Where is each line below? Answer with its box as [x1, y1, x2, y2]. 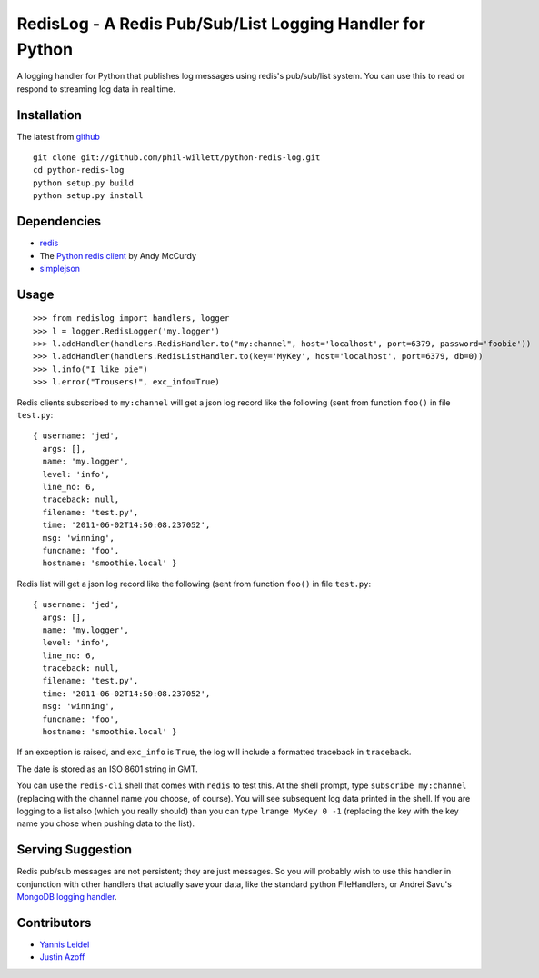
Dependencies [16, 214, 102, 229]
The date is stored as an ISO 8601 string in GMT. [16, 763, 199, 774]
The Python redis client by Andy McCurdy [39, 250, 197, 261]
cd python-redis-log [33, 165, 125, 175]
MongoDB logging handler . [16, 892, 117, 903]
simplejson [39, 263, 81, 274]
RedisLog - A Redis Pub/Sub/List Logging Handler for [16, 14, 426, 34]
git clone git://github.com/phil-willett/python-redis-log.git [33, 153, 321, 163]
